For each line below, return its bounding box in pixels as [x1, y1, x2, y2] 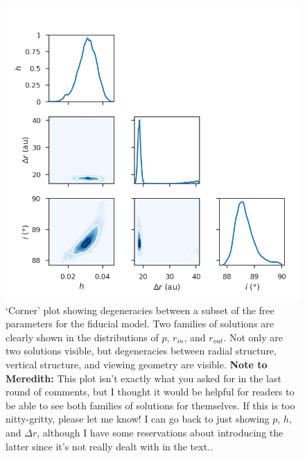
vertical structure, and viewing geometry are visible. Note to [6, 357, 268, 371]
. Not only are [223, 329, 283, 344]
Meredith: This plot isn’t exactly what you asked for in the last [6, 370, 281, 385]
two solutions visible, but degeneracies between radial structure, [6, 343, 277, 358]
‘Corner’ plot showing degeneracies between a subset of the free [6, 302, 274, 317]
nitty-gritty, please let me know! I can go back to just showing [6, 411, 270, 426]
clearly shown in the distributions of [6, 329, 159, 344]
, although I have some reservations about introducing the [37, 425, 284, 439]
